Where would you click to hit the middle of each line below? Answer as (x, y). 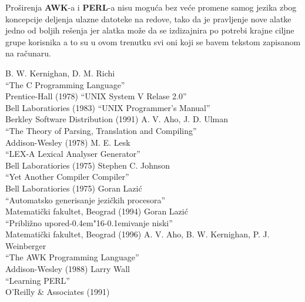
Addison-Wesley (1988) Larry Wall (68, 269)
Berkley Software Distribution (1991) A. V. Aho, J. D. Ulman (117, 119)
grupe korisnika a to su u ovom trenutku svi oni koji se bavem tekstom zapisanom (153, 41)
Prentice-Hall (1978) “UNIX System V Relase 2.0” (96, 96)
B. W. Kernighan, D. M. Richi (60, 73)
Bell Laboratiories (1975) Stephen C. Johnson (88, 165)
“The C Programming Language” (65, 84)
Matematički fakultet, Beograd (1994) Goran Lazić (97, 211)
